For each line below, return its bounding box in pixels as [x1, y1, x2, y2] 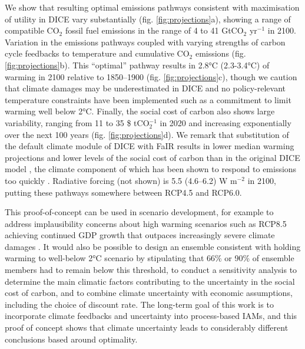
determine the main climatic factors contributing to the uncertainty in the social [5, 275, 295, 287]
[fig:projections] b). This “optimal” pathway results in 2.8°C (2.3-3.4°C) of [5, 58, 270, 71]
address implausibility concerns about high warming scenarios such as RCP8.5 [5, 217, 287, 229]
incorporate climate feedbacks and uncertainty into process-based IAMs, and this [5, 310, 297, 322]
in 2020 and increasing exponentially [160, 116, 291, 129]
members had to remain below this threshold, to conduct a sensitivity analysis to [5, 264, 297, 276]
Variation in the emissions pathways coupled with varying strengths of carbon [5, 35, 286, 48]
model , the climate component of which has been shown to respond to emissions [5, 163, 297, 175]
